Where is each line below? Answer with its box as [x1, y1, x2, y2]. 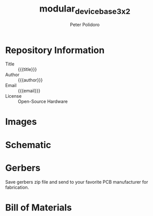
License [5, 93, 22, 99]
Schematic [5, 139, 52, 151]
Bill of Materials [5, 202, 72, 213]
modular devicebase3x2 [39, 3, 130, 16]
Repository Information [5, 44, 105, 56]
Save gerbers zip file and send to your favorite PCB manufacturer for [5, 179, 148, 185]
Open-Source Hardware [18, 99, 68, 105]
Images [5, 116, 37, 127]
